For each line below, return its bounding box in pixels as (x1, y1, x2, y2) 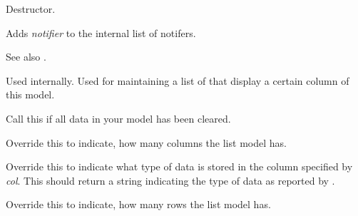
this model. (6, 87, 55, 102)
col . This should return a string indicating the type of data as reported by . (6, 173, 335, 187)
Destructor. (6, 1, 56, 16)
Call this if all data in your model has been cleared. (6, 110, 231, 125)
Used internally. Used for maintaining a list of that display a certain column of (6, 73, 349, 88)
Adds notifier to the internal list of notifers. (6, 25, 196, 40)
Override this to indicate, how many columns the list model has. (6, 135, 287, 150)
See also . (6, 49, 46, 64)
